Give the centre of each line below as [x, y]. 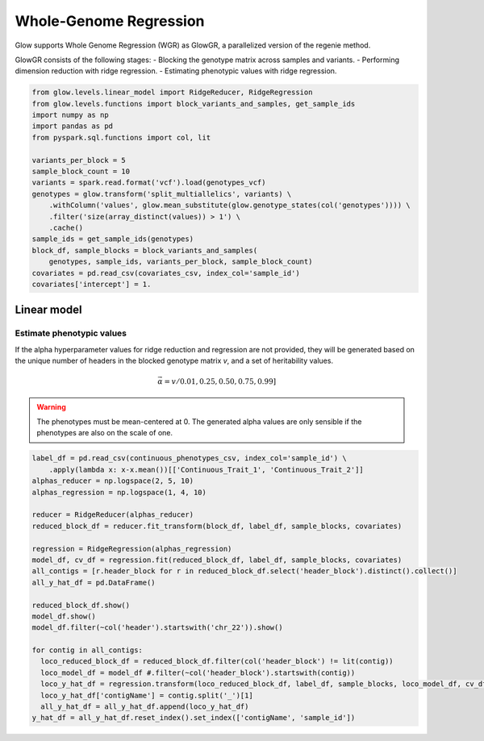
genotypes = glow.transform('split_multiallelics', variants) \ [162, 194]
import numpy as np [70, 115]
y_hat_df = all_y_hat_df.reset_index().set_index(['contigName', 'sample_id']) [194, 718]
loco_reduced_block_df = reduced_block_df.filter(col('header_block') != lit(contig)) [217, 662]
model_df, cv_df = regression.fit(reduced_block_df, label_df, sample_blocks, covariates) [217, 560]
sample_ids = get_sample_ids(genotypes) [113, 239]
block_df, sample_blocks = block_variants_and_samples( [145, 250]
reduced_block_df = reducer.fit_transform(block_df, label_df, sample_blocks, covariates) [217, 526]
